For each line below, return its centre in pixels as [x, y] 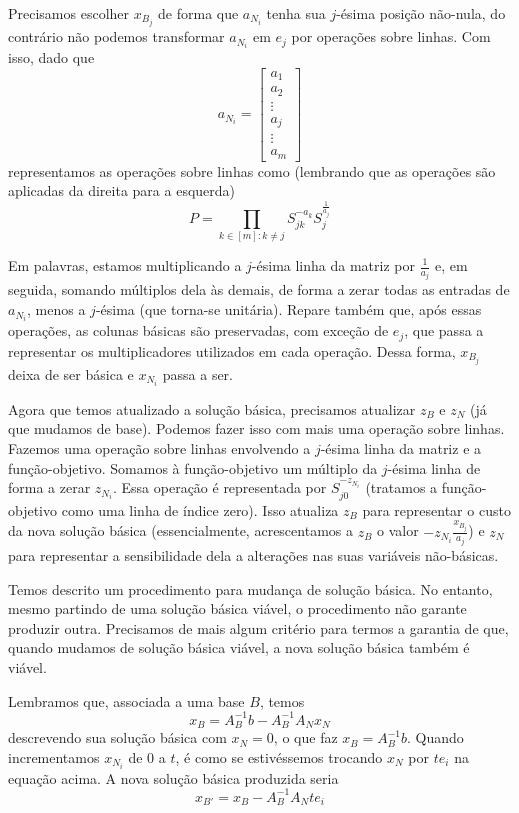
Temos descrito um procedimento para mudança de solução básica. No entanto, [250, 588]
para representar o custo [436, 509]
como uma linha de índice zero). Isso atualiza [200, 509]
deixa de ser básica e [71, 373]
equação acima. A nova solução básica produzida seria [173, 777]
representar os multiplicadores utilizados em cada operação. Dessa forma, [232, 350]
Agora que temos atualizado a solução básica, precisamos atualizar [212, 408]
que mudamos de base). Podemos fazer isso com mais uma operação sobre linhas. [256, 428]
